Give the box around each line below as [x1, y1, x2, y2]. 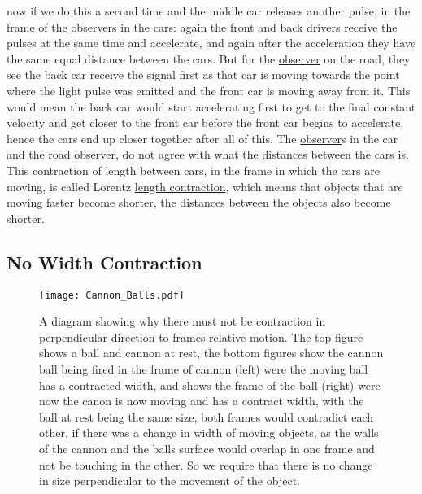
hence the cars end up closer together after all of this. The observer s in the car [7, 129, 398, 146]
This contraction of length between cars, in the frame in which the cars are [7, 161, 380, 178]
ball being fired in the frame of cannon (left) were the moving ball [39, 360, 368, 377]
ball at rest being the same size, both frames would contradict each [39, 408, 374, 425]
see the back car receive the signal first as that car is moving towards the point [7, 66, 400, 83]
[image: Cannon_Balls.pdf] [39, 289, 185, 301]
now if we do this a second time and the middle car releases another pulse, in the [7, 2, 411, 19]
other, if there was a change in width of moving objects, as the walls [39, 424, 379, 441]
